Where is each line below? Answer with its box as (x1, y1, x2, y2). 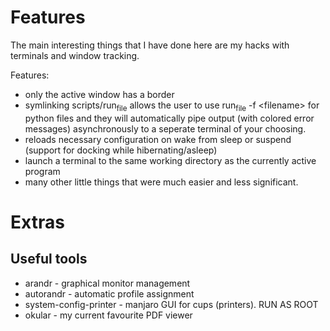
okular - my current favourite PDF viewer (24, 309, 193, 321)
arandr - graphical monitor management (24, 277, 191, 289)
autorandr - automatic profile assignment (24, 287, 195, 300)
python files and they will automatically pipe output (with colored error (24, 112, 315, 124)
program (24, 165, 61, 177)
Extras (10, 211, 65, 233)
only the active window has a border (24, 88, 175, 100)
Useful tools (10, 251, 88, 268)
